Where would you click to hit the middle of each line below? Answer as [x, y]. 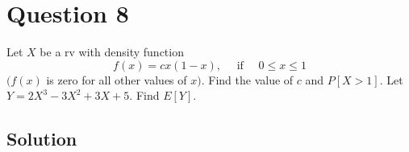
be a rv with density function [112, 52]
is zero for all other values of [117, 79]
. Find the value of [247, 79]
